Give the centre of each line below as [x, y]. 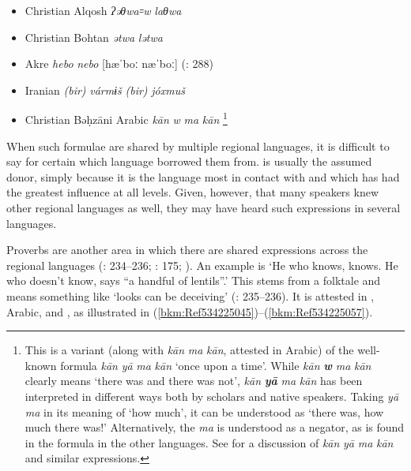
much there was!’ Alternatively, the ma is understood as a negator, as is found [215, 427]
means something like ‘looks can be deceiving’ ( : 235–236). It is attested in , [190, 295]
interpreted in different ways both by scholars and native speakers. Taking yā [212, 396]
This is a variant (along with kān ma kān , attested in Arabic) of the [189, 350]
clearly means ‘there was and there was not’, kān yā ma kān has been [194, 381]
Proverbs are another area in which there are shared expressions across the [187, 250]
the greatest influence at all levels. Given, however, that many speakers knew [193, 192]
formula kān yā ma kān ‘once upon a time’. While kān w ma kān [216, 365]
